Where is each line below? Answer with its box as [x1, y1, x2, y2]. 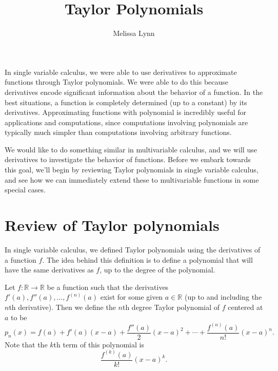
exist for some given [100, 291, 163, 302]
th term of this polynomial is [53, 339, 144, 349]
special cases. [5, 184, 46, 195]
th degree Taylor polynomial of [122, 301, 220, 312]
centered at [228, 301, 263, 312]
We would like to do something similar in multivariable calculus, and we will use [5, 144, 257, 154]
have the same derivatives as [5, 264, 94, 275]
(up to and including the [184, 291, 262, 302]
